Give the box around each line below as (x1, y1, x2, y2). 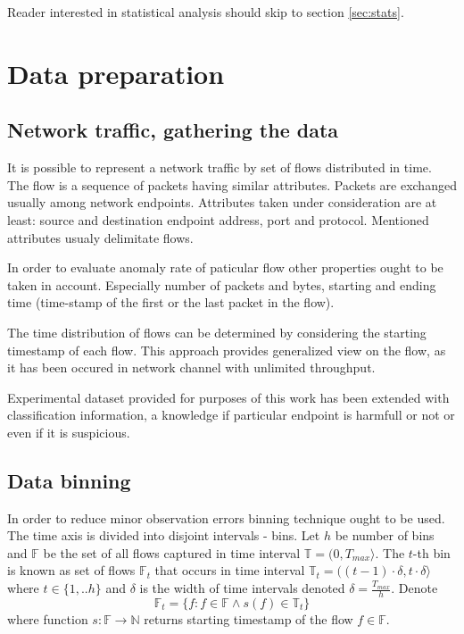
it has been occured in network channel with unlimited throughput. (7, 358, 376, 377)
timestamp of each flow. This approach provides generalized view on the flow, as (7, 340, 446, 359)
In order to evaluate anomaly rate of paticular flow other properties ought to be (7, 258, 443, 277)
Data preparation (7, 54, 225, 91)
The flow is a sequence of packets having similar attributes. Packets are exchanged (7, 175, 457, 194)
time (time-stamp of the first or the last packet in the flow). (7, 293, 335, 312)
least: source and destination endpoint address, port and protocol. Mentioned (7, 210, 429, 229)
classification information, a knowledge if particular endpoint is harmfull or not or (7, 405, 455, 424)
